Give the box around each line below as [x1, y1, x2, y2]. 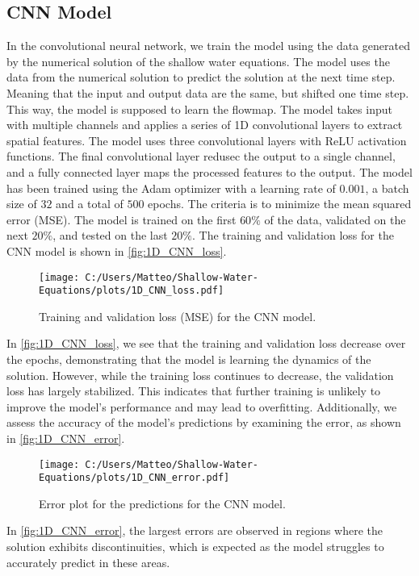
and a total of [56, 195, 124, 212]
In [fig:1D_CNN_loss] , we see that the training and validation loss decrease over [6, 335, 406, 352]
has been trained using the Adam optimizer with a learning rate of [6, 179, 336, 196]
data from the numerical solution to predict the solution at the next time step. [6, 69, 396, 86]
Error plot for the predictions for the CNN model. [39, 495, 286, 511]
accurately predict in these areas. [6, 553, 170, 570]
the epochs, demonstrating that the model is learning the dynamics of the [6, 351, 371, 368]
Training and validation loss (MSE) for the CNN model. [39, 307, 316, 324]
